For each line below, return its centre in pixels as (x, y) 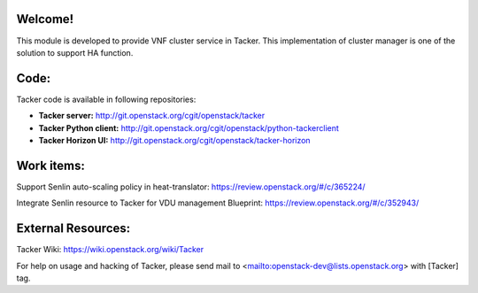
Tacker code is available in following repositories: (106, 99)
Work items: (51, 165)
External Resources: (73, 229)
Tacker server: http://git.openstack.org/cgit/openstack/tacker (152, 116)
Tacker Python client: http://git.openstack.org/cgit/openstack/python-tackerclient (189, 127)
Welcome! (45, 19)
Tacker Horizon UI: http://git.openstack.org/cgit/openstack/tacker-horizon (174, 140)
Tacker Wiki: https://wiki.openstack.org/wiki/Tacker (110, 250)
